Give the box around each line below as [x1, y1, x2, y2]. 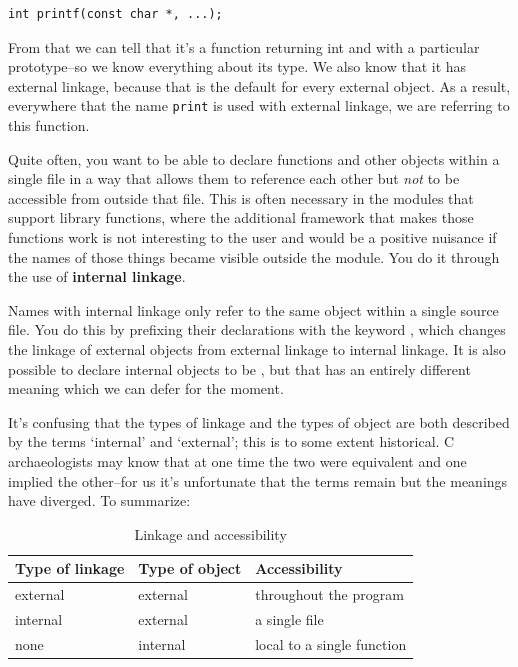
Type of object [138, 558, 242, 579]
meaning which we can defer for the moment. [8, 378, 284, 399]
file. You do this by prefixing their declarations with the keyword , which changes [8, 319, 506, 340]
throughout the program [255, 584, 404, 605]
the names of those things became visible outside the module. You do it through [8, 246, 500, 267]
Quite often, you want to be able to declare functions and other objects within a [8, 148, 500, 169]
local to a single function [255, 633, 407, 654]
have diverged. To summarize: [8, 490, 191, 511]
